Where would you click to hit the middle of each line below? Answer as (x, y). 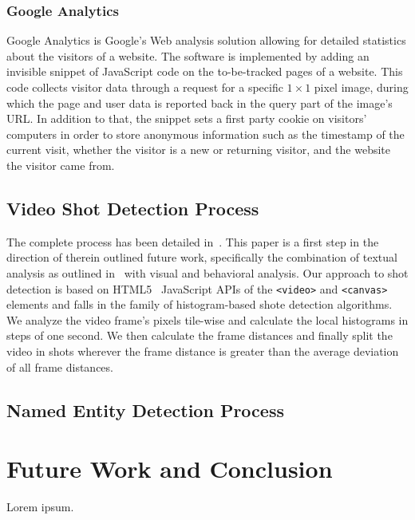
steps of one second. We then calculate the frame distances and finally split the (200, 335)
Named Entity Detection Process (145, 410)
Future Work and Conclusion (170, 469)
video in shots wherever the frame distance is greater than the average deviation (203, 351)
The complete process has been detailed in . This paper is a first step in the (193, 241)
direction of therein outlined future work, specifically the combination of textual (202, 257)
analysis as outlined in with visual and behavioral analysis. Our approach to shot (207, 272)
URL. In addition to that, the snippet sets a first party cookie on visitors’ (187, 118)
